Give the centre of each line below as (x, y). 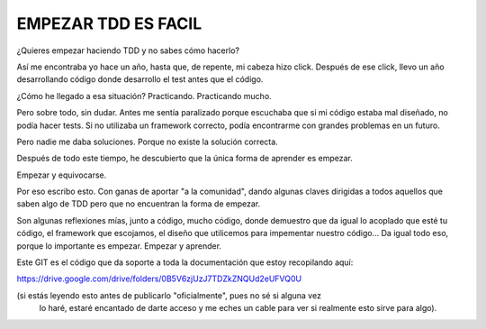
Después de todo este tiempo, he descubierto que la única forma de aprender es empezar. (184, 159)
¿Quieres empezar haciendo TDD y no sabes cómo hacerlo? (128, 50)
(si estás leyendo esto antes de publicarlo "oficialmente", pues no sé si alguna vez (169, 295)
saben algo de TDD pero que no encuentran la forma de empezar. (139, 204)
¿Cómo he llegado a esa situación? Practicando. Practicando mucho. (144, 96)
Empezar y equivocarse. (62, 175)
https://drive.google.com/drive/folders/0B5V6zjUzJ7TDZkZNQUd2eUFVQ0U (159, 279)
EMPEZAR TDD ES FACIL (109, 23)
